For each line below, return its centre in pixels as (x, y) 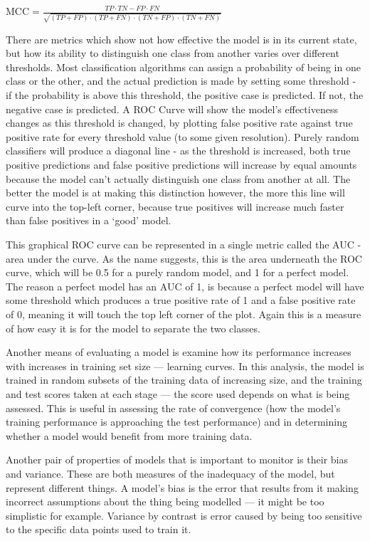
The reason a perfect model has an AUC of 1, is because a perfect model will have (185, 286)
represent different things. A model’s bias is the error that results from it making (182, 487)
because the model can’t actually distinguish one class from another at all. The (178, 178)
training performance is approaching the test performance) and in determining (176, 422)
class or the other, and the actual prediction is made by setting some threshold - (181, 81)
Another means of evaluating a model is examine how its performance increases (179, 352)
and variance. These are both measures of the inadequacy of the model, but (170, 473)
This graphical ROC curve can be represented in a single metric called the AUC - (184, 245)
